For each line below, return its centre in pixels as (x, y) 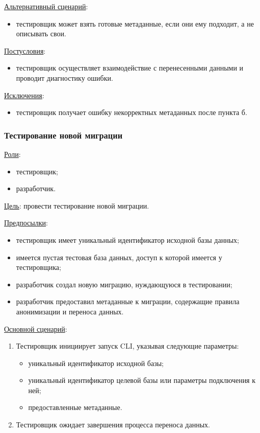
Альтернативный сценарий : (46, 6)
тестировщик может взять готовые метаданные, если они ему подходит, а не (135, 23)
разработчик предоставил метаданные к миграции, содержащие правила (128, 301)
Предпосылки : (26, 223)
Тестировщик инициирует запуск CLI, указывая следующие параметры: (127, 346)
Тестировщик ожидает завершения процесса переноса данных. (113, 425)
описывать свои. (41, 33)
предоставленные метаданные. (75, 407)
